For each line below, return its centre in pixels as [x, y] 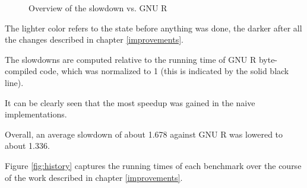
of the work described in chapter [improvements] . [94, 177]
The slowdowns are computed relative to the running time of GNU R [131, 59]
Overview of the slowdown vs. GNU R [98, 8]
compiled [21, 71]
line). [14, 82]
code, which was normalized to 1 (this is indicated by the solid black [164, 71]
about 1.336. [27, 146]
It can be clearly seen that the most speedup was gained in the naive [130, 102]
